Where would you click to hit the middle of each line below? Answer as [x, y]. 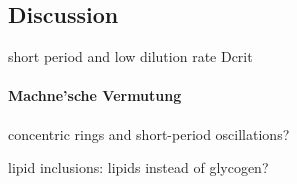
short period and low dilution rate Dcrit [130, 56]
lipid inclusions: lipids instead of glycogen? [138, 167]
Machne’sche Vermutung [95, 95]
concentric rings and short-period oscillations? [149, 133]
